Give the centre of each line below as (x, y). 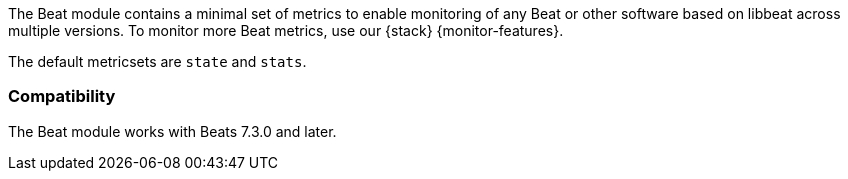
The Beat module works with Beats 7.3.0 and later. (172, 131)
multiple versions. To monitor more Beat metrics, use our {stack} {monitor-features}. (286, 30)
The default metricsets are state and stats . (157, 61)
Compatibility (62, 96)
